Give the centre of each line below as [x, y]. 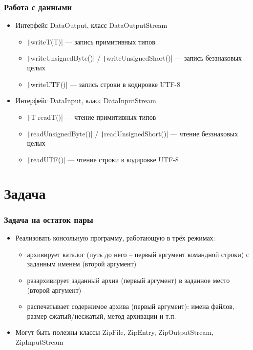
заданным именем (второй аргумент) [82, 264]
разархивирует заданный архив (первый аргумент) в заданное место [128, 280]
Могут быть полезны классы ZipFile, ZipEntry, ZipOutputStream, [115, 332]
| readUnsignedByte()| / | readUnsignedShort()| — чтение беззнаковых [133, 133]
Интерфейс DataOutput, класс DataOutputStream [91, 25]
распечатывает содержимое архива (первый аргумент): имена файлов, [131, 306]
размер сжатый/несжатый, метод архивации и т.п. [102, 316]
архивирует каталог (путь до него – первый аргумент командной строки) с [138, 254]
